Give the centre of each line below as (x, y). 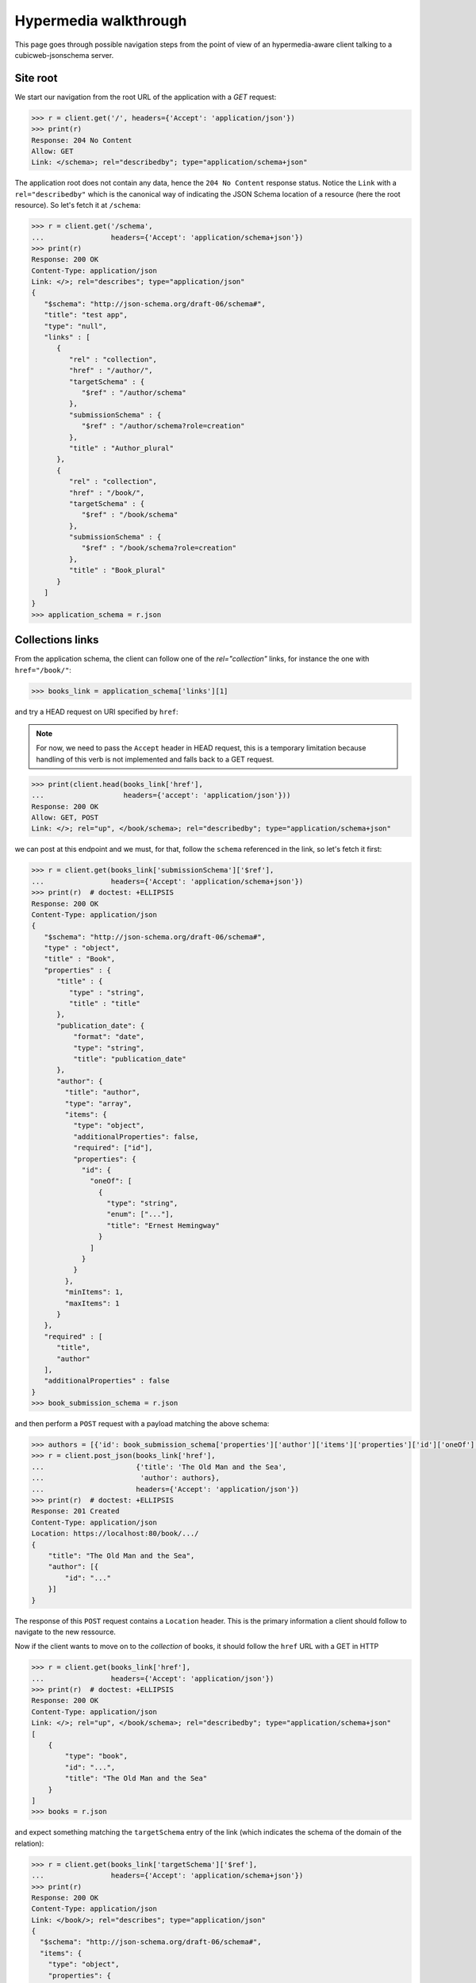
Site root (36, 78)
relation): (29, 1843)
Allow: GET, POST (65, 817)
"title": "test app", (86, 315)
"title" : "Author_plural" (121, 448)
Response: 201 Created (75, 1511)
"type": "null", (75, 326)
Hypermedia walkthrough (101, 21)
